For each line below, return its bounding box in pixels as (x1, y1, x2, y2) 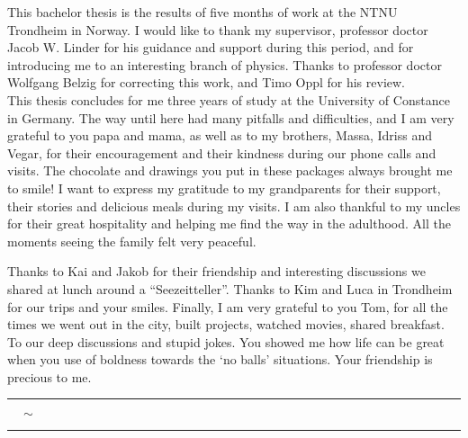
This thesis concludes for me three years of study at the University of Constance (7, 90, 450, 109)
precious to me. (7, 367, 92, 386)
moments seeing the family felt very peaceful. (7, 231, 256, 250)
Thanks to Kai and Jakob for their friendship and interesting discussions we (7, 262, 426, 281)
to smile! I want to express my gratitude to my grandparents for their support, (7, 178, 441, 197)
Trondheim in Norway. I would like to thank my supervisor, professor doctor (7, 20, 428, 39)
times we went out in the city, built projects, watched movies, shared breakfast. (7, 315, 445, 334)
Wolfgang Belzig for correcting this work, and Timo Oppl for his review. (7, 73, 405, 92)
